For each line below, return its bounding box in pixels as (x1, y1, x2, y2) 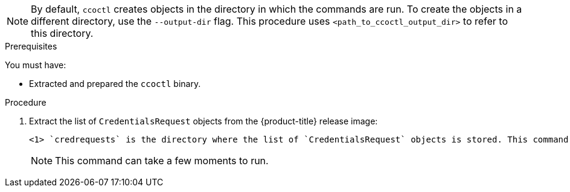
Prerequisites (5, 41, 57, 51)
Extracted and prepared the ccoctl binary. (29, 78, 201, 89)
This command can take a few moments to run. (55, 155, 269, 167)
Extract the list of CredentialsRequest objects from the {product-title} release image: (29, 116, 378, 126)
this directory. (31, 27, 94, 39)
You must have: (5, 60, 66, 70)
